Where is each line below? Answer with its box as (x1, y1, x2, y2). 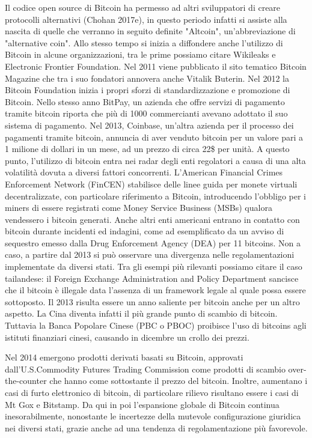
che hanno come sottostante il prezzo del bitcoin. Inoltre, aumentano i (49, 374, 308, 387)
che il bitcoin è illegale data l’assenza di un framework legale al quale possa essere (5, 284, 306, 296)
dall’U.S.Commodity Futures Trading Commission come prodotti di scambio (5, 362, 286, 375)
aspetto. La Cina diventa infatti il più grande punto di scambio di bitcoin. (5, 307, 278, 320)
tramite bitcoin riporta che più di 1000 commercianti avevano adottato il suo (5, 107, 288, 120)
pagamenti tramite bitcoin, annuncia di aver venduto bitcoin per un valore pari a (5, 130, 304, 143)
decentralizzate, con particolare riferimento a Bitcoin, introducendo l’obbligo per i (5, 189, 307, 202)
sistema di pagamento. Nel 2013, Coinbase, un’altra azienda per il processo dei (5, 118, 294, 131)
